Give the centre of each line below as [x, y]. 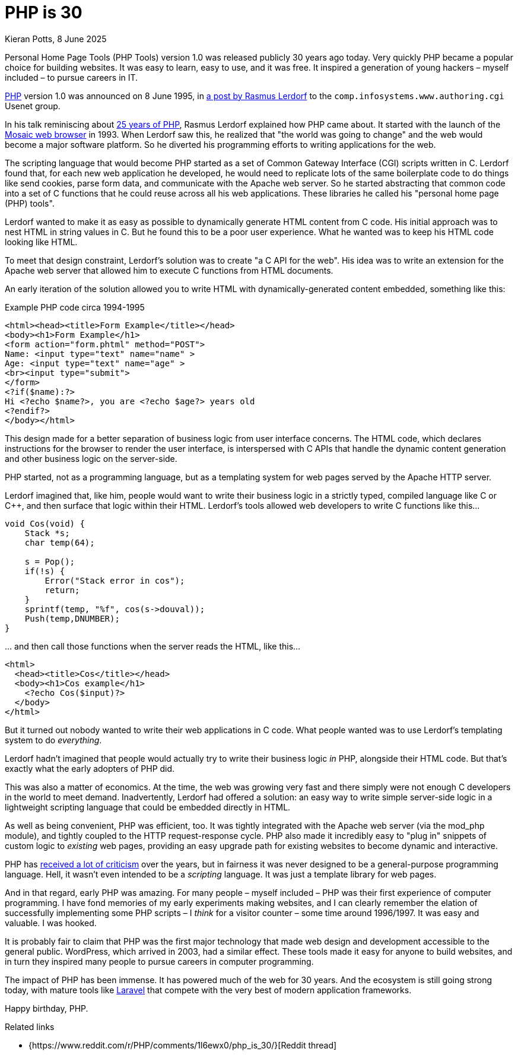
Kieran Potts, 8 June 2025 [56, 39]
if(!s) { [45, 571]
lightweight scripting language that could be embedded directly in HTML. [148, 807]
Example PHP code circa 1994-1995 [75, 307]
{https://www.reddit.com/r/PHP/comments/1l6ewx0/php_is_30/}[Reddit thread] [183, 1045]
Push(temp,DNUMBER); [72, 618]
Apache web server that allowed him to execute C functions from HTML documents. [169, 270]
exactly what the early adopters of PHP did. [90, 768]
